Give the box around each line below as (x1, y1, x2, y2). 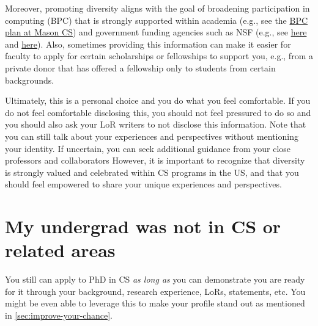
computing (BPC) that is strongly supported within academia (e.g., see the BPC (5, 13, 308, 26)
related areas (5, 237, 116, 263)
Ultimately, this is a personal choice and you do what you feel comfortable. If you (5, 94, 311, 107)
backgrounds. (5, 73, 54, 86)
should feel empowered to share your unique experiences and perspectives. (5, 178, 282, 190)
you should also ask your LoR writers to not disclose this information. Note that (5, 118, 306, 131)
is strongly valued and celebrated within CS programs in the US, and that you (5, 165, 299, 178)
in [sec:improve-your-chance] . (5, 309, 113, 321)
